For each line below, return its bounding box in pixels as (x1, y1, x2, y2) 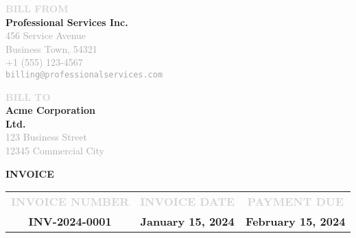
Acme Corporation (5, 103, 95, 117)
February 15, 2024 (246, 213, 346, 230)
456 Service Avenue (5, 28, 86, 43)
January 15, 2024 (140, 213, 235, 230)
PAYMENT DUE (247, 193, 344, 210)
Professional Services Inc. (5, 14, 128, 29)
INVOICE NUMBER (11, 193, 130, 210)
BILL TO (5, 89, 51, 104)
